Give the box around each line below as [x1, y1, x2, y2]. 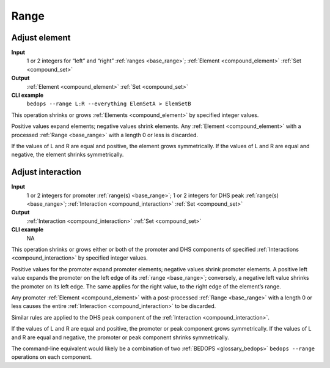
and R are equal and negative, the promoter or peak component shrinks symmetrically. [11, 334, 229, 341]
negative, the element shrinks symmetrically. [11, 151, 124, 159]
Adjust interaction [11, 167, 82, 178]
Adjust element [11, 32, 71, 43]
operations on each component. [11, 353, 92, 361]
